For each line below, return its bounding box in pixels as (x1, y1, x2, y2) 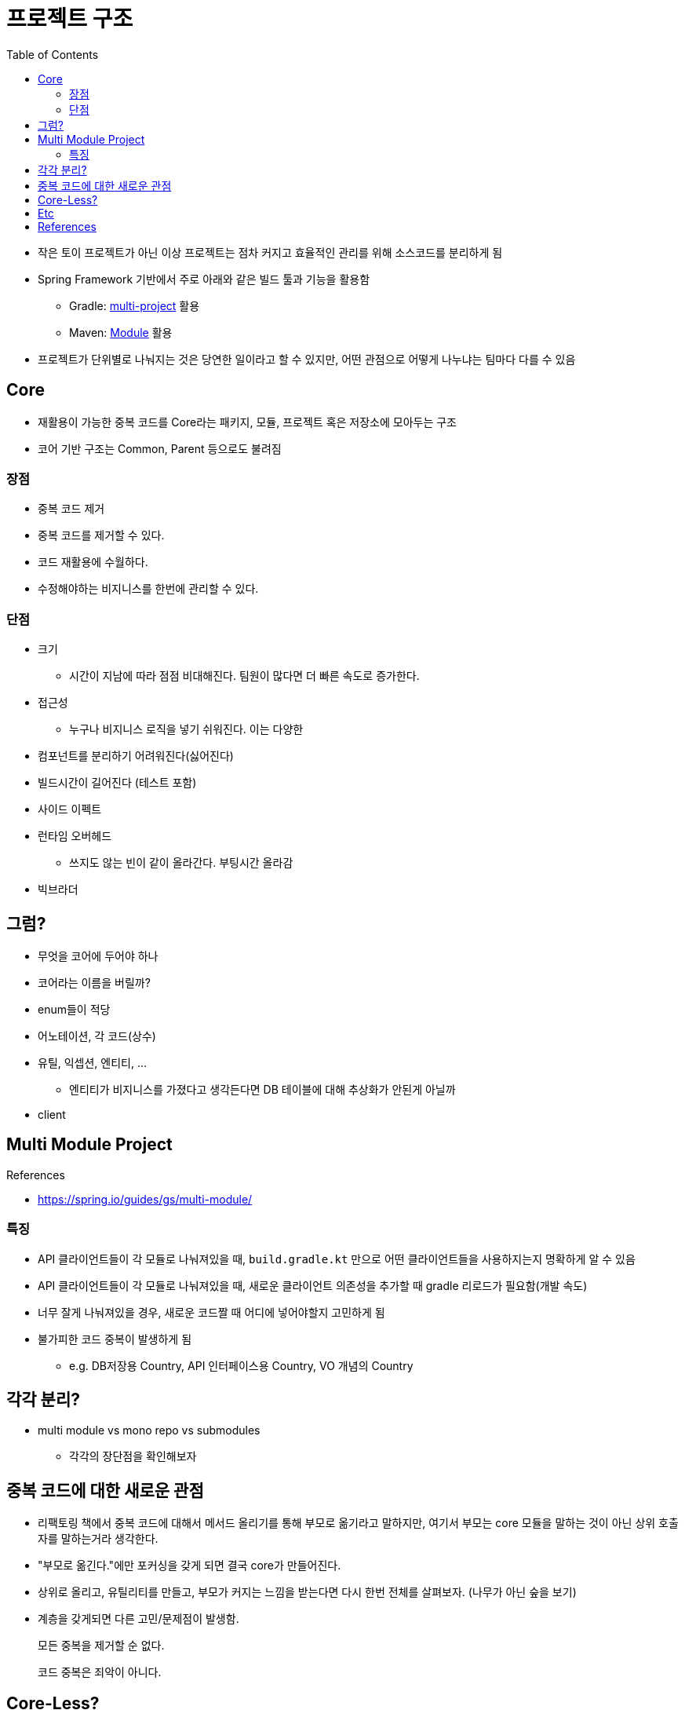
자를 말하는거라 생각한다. (38, 1532, 158, 1546)
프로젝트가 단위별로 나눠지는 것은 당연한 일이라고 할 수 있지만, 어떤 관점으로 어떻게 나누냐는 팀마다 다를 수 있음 (38, 352, 576, 366)
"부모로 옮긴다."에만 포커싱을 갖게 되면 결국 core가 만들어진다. (38, 1558, 341, 1573)
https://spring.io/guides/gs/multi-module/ (38, 1192, 253, 1206)
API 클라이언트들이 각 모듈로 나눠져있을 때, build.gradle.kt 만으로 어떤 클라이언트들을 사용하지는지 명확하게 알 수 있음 (38, 1251, 636, 1266)
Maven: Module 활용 (69, 325, 173, 339)
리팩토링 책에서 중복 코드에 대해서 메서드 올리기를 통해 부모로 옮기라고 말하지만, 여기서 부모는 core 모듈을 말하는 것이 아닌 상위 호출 (38, 1516, 679, 1530)
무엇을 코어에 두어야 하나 (38, 948, 158, 963)
